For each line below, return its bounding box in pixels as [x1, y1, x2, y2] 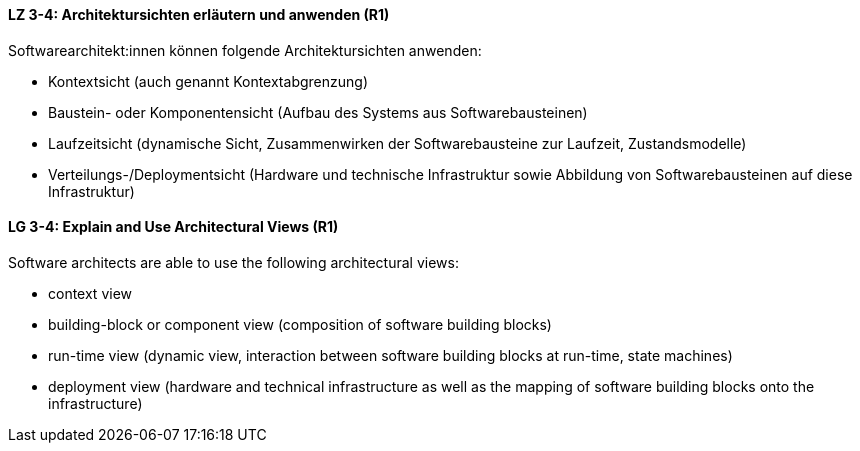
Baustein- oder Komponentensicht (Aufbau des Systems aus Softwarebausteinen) [48, 103, 588, 121]
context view [48, 284, 133, 302]
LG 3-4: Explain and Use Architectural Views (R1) [8, 218, 339, 236]
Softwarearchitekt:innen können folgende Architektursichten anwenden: [8, 41, 482, 59]
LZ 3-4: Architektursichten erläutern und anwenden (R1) [8, 6, 390, 23]
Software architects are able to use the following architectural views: [8, 253, 459, 271]
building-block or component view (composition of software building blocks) [48, 315, 552, 333]
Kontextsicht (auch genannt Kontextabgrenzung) [48, 72, 368, 90]
